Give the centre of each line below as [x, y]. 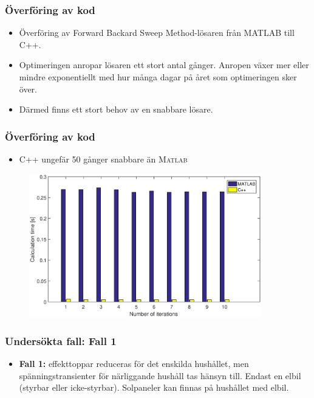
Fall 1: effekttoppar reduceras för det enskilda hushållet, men [134, 363]
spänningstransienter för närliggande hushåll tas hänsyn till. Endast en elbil [160, 375]
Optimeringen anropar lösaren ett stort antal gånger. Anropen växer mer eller [164, 65]
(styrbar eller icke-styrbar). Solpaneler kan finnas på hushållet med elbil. [154, 387]
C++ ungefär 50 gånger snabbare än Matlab [103, 159]
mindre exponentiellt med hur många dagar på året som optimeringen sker [158, 77]
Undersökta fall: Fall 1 [61, 340]
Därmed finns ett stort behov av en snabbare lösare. [116, 109]
